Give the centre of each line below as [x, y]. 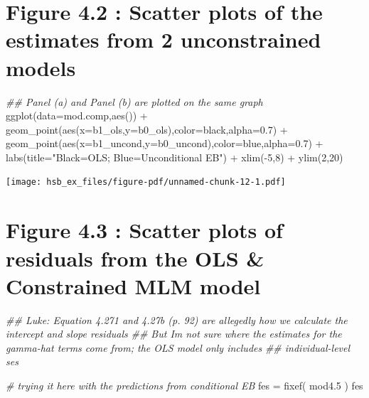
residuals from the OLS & [135, 258]
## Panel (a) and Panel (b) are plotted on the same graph [134, 101]
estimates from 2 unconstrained [164, 39]
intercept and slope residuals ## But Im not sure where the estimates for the [174, 334]
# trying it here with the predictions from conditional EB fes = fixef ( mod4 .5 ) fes [184, 385]
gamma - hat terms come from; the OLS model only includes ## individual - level [178, 347]
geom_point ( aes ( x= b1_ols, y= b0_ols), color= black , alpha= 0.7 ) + [147, 129]
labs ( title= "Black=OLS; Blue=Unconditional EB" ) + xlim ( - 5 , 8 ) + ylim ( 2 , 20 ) [175, 157]
